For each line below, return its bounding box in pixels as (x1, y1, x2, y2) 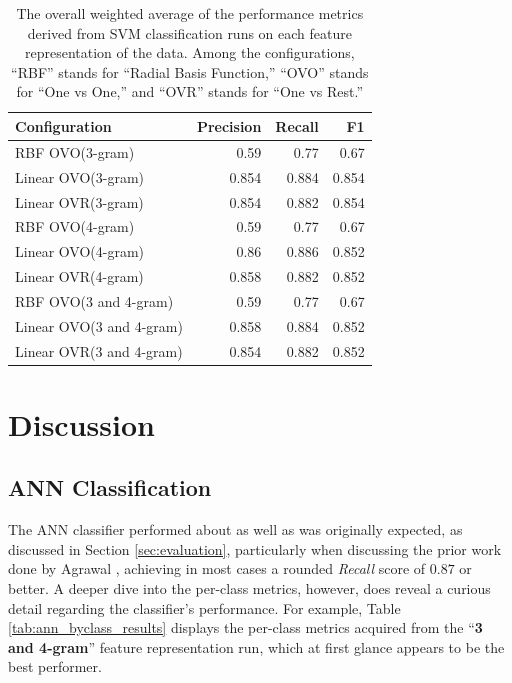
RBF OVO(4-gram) (15, 216, 135, 237)
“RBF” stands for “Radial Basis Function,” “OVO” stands (11, 61, 369, 82)
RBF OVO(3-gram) (15, 141, 135, 162)
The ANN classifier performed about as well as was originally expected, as (8, 519, 463, 540)
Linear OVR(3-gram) (15, 191, 144, 212)
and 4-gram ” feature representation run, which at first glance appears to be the (8, 636, 505, 657)
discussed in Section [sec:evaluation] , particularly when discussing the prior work (8, 538, 502, 559)
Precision (196, 115, 262, 136)
